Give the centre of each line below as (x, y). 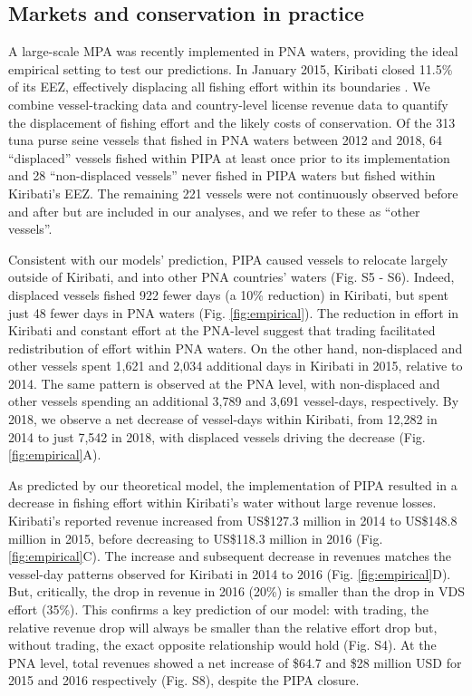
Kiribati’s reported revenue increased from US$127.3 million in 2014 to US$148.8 (233, 521)
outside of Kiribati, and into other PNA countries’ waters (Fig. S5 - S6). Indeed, (231, 277)
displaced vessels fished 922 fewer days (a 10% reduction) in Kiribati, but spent (228, 294)
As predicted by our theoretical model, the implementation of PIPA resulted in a (233, 484)
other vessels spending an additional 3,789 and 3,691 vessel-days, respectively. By (234, 401)
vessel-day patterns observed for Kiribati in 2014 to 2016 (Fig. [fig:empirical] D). (230, 573)
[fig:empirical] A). (55, 454)
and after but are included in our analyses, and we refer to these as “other (214, 211)
